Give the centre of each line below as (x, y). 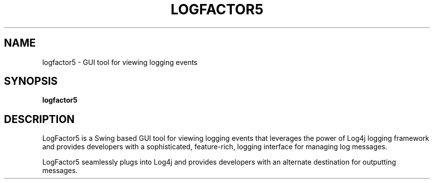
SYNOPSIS (31, 81)
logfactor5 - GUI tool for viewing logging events (120, 62)
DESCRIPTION (39, 119)
